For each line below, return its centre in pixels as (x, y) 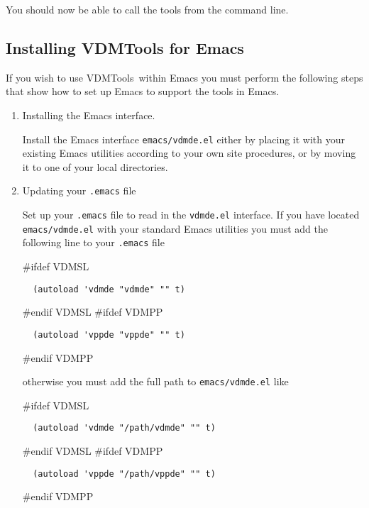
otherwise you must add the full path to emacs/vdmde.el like (155, 381)
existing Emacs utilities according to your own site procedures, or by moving (189, 153)
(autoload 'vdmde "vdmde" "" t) (109, 289)
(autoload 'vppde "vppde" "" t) (109, 335)
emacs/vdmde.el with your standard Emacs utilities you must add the (175, 228)
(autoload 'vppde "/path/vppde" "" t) (124, 474)
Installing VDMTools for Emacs (125, 47)
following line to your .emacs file (93, 242)
